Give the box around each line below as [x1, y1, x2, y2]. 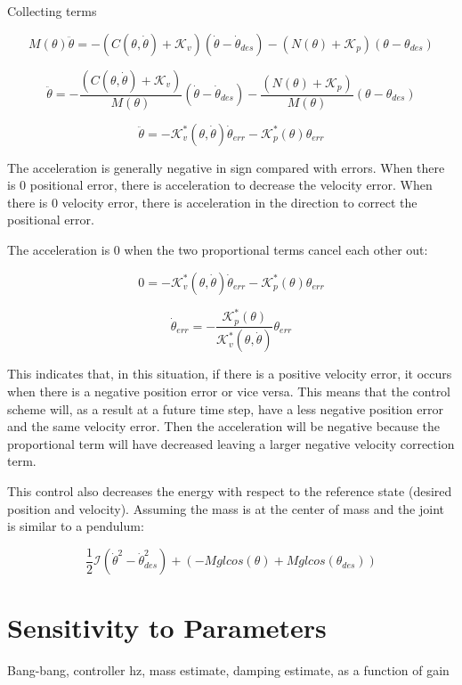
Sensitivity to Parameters [7, 609, 327, 646]
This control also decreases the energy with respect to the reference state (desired [7, 481, 452, 500]
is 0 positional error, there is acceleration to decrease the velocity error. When [7, 175, 433, 194]
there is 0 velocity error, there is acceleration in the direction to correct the [7, 192, 417, 211]
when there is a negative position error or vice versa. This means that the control [7, 382, 451, 401]
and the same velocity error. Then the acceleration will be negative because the [7, 417, 440, 436]
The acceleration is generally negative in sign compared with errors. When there [7, 158, 445, 176]
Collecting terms [7, 2, 97, 20]
